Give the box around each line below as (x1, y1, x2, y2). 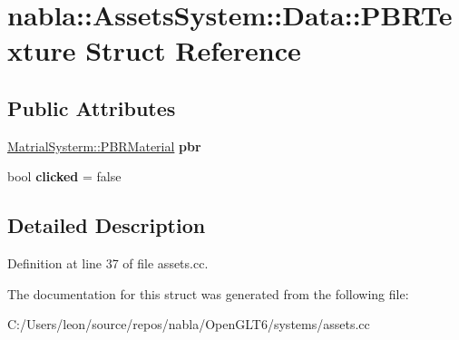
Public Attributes (7, 93, 176, 121)
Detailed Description (7, 211, 206, 239)
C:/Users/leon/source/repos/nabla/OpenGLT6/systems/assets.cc (7, 315, 370, 334)
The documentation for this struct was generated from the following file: (7, 284, 409, 303)
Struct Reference (85, 32, 301, 69)
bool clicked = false (7, 167, 122, 186)
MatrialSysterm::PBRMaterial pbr (7, 136, 201, 155)
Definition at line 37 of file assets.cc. (7, 254, 209, 273)
